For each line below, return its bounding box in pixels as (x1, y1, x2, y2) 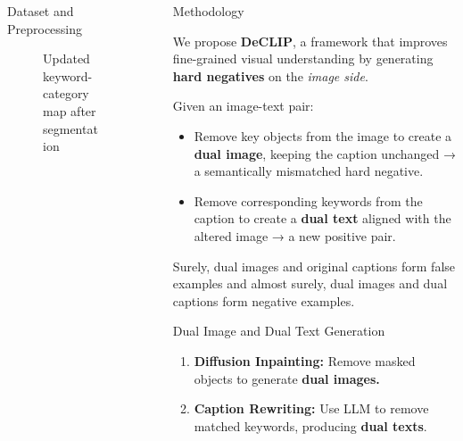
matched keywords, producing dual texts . (194, 416, 427, 435)
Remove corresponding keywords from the (194, 191, 423, 210)
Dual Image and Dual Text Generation (172, 321, 385, 340)
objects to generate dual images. (194, 369, 380, 387)
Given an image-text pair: (172, 96, 314, 115)
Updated (43, 49, 90, 68)
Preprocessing (7, 19, 83, 37)
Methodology (172, 2, 244, 20)
